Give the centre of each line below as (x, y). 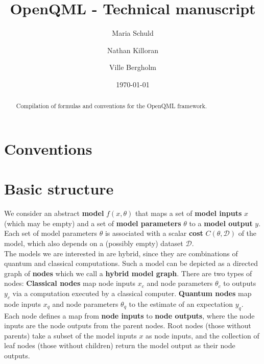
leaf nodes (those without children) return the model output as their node (120, 345)
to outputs (240, 283)
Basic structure (59, 189)
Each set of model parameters (51, 233)
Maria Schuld (133, 33)
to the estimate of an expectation (181, 304)
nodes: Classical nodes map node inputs (70, 283)
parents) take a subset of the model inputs (70, 335)
